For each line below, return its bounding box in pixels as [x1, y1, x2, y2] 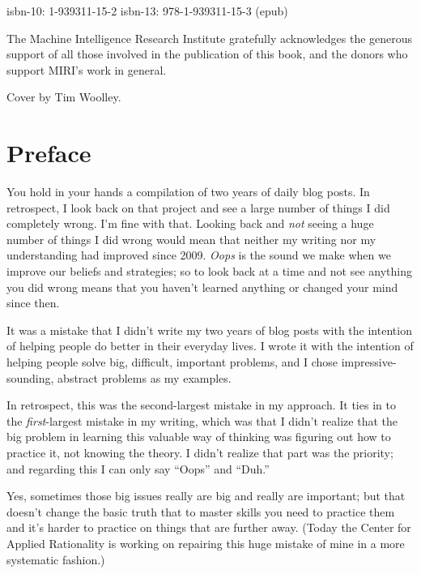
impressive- [341, 353, 397, 371]
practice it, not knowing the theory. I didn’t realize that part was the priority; [6, 444, 393, 460]
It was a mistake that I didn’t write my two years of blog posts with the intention [6, 321, 412, 338]
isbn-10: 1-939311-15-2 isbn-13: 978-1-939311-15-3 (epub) [6, 2, 288, 19]
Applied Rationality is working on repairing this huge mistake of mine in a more [6, 534, 405, 551]
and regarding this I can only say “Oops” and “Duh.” [6, 460, 270, 477]
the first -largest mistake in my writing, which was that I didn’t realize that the [6, 412, 398, 429]
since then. [6, 294, 60, 311]
